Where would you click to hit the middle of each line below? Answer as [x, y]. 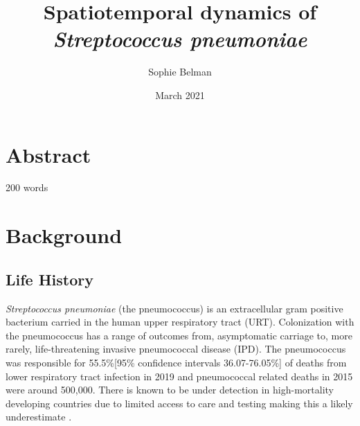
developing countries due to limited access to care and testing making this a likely [179, 403]
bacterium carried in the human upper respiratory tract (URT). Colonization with [180, 322]
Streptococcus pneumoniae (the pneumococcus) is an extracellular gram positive [174, 308]
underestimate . [39, 417]
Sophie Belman [180, 72]
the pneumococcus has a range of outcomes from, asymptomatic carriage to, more [179, 335]
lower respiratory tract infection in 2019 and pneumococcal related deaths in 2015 [179, 376]
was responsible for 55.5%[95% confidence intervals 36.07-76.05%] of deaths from [176, 362]
